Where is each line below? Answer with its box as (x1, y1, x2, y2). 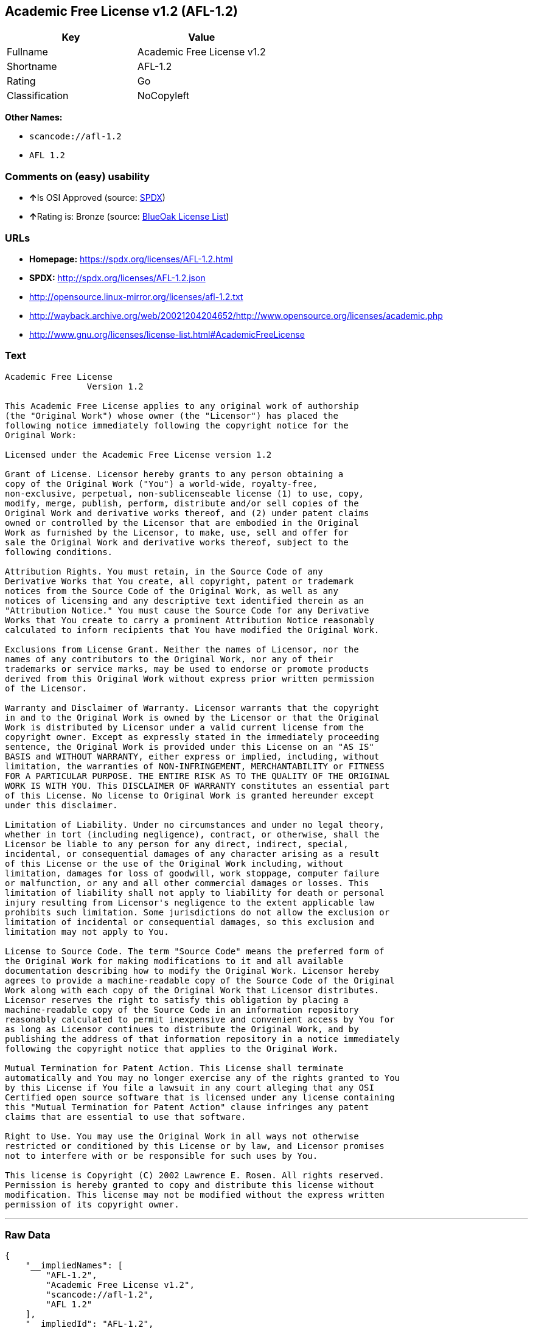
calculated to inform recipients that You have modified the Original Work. (5, 624, 380, 635)
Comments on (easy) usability (5, 170, 150, 183)
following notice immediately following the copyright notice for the (5, 420, 349, 430)
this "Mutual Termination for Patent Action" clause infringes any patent (5, 1102, 369, 1112)
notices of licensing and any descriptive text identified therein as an (5, 595, 364, 606)
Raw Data (5, 1229, 51, 1242)
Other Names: (5, 112, 63, 123)
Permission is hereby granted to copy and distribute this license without (5, 1179, 374, 1190)
